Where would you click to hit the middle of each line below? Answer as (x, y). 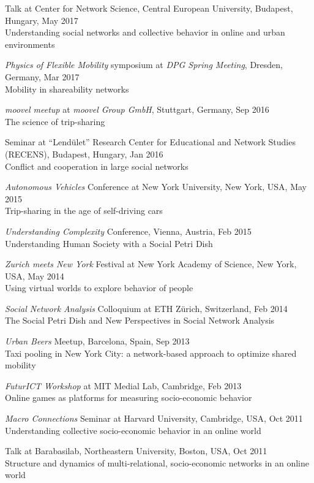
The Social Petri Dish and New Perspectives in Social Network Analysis (140, 320)
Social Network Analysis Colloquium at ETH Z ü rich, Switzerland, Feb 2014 (146, 308)
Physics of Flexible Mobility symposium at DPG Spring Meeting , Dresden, (144, 65)
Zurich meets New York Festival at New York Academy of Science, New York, (151, 264)
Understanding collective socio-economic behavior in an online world (133, 430)
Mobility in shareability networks (67, 89)
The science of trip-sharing (55, 121)
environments (30, 44)
